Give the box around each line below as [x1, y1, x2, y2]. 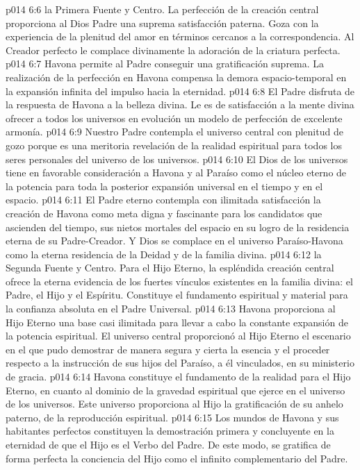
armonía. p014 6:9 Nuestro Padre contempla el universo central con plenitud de [6, 124, 343, 139]
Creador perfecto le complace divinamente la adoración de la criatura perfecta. [6, 42, 341, 57]
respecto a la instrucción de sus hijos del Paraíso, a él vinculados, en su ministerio [6, 355, 354, 370]
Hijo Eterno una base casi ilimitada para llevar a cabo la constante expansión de [6, 314, 348, 329]
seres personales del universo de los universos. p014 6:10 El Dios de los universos [6, 151, 348, 166]
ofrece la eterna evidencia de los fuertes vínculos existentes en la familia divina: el [6, 274, 353, 288]
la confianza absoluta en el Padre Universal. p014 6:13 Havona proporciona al [6, 301, 336, 316]
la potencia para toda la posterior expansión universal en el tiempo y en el [6, 178, 323, 193]
